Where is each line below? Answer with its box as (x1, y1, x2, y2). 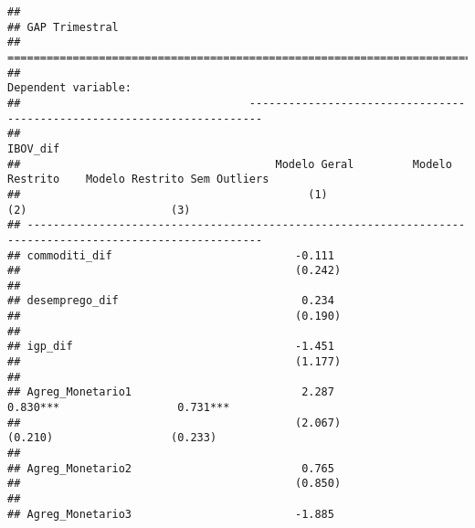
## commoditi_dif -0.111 (7, 248, 334, 262)
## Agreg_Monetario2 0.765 (7, 461, 334, 475)
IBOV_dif (7, 142, 60, 155)
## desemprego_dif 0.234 (7, 294, 334, 308)
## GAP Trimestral (7, 20, 119, 34)
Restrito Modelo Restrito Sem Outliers (7, 173, 269, 186)
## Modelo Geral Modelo (7, 157, 452, 171)
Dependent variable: (7, 81, 132, 95)
